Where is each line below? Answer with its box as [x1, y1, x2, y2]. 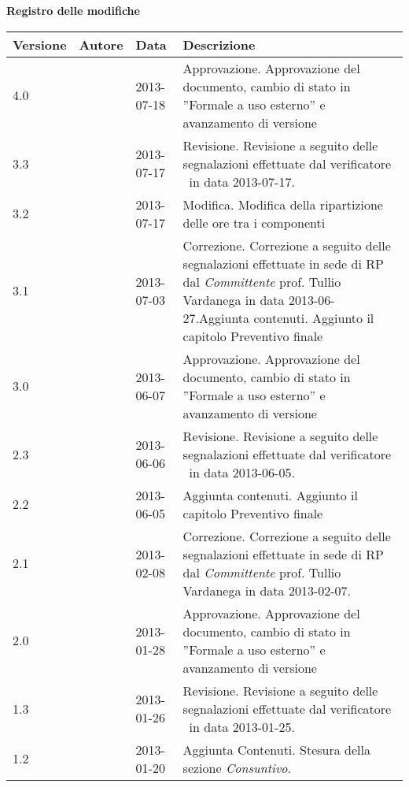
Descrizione [182, 35, 256, 54]
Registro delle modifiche [6, 2, 140, 18]
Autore [79, 35, 123, 54]
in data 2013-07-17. [189, 172, 295, 191]
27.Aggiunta [182, 308, 250, 327]
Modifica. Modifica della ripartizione [182, 195, 383, 213]
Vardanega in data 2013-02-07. [182, 581, 352, 600]
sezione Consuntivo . [182, 758, 291, 777]
